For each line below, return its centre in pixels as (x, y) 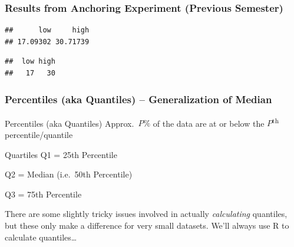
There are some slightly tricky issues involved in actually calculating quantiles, (146, 214)
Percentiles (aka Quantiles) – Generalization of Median (138, 99)
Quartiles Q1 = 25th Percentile (61, 154)
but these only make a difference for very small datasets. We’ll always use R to (147, 225)
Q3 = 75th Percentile (43, 194)
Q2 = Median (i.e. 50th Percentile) (69, 174)
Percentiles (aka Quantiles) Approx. (70, 123)
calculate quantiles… (41, 237)
